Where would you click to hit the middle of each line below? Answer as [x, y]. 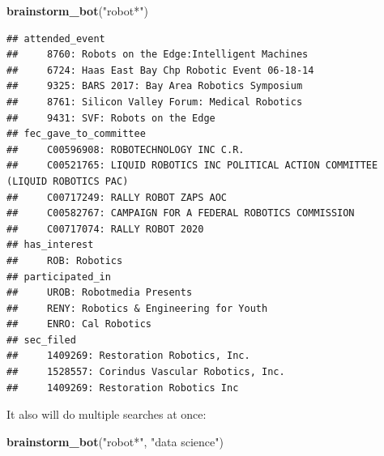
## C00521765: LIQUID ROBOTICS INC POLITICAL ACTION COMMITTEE [192, 166]
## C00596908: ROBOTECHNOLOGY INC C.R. [126, 149]
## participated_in [59, 277]
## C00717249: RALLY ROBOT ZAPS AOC [117, 197]
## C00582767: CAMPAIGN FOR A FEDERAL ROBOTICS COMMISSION [181, 213]
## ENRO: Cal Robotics [79, 324]
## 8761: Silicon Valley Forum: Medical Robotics [155, 102]
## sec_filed [41, 340]
